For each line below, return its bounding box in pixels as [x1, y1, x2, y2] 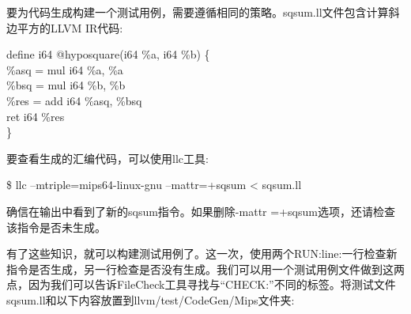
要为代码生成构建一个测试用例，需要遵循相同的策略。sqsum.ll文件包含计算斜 [6, 4, 400, 20]
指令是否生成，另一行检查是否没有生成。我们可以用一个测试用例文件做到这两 [6, 260, 405, 277]
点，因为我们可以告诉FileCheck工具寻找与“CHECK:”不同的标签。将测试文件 [6, 276, 396, 293]
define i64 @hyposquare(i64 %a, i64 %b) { [6, 46, 210, 62]
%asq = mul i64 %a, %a [6, 61, 123, 78]
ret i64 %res [6, 108, 65, 124]
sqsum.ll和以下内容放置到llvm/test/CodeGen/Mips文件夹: [6, 291, 295, 308]
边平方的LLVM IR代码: [6, 19, 123, 36]
